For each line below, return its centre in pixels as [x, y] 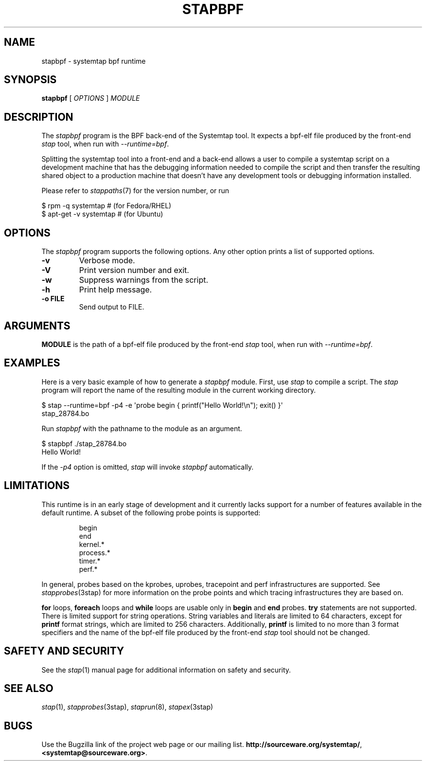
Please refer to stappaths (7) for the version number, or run [135, 191]
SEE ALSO [29, 688]
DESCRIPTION [39, 117]
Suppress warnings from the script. [144, 280]
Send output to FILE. [112, 307]
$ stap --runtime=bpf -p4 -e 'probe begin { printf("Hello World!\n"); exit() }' [162, 405]
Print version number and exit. [134, 270]
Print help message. [115, 290]
